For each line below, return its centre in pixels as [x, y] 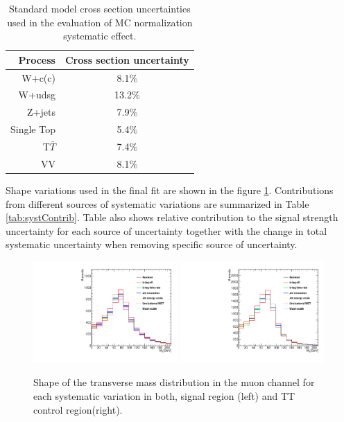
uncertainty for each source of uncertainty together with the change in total [166, 230]
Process [37, 59]
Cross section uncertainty [127, 59]
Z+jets [41, 112]
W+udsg [37, 95]
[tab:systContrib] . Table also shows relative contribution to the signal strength [172, 217]
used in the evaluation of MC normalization [100, 22]
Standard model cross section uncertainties [100, 8]
